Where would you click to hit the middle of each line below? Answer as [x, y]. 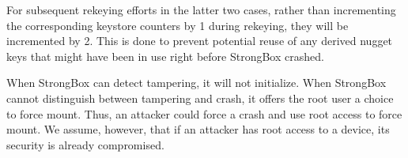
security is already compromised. [85, 144]
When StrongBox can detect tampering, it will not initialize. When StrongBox [196, 83]
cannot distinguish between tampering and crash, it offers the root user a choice [200, 98]
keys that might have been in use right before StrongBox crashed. [165, 56]
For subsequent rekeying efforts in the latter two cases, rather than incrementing [201, 9]
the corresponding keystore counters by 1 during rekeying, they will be [178, 25]
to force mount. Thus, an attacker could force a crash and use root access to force [204, 113]
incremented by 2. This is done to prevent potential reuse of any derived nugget [200, 41]
